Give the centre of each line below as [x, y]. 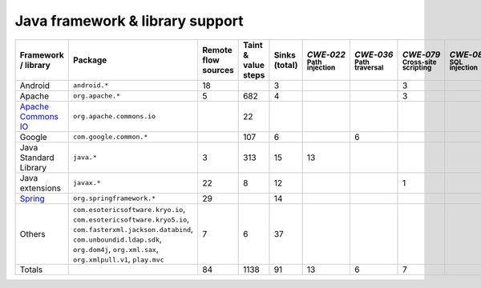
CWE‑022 [326, 54]
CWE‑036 [374, 54]
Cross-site [419, 62]
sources [218, 70]
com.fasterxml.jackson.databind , [133, 229]
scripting [417, 67]
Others [32, 234]
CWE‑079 [421, 54]
